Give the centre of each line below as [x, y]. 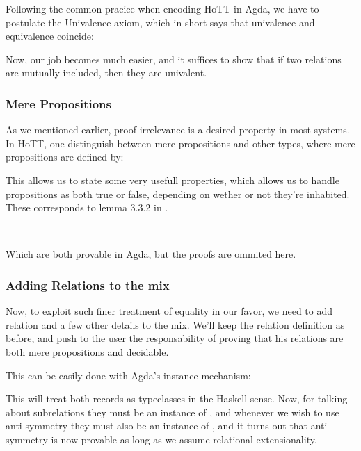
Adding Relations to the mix [88, 285]
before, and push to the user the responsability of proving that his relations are [175, 338]
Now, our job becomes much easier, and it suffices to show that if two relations [174, 59]
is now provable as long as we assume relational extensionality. [184, 439]
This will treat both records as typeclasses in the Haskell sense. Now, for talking [177, 399]
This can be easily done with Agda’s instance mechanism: [128, 375]
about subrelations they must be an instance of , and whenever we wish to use [173, 412]
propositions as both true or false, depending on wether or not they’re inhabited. [178, 194]
